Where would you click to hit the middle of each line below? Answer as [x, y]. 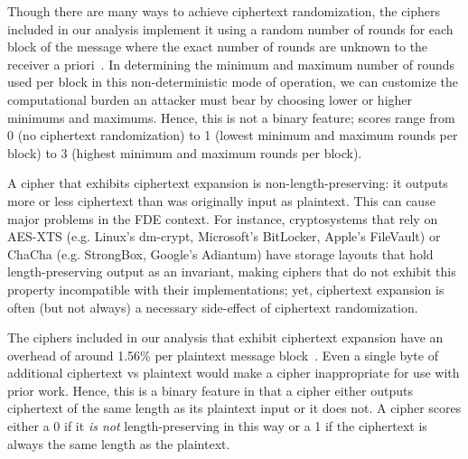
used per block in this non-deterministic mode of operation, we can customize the [233, 82]
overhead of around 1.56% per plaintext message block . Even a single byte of [223, 355]
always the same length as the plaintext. [119, 443]
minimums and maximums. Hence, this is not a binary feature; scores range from [231, 117]
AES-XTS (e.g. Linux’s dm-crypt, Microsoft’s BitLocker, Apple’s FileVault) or [224, 236]
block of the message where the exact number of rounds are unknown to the [218, 47]
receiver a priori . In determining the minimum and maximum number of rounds [231, 64]
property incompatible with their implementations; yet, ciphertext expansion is [226, 289]
